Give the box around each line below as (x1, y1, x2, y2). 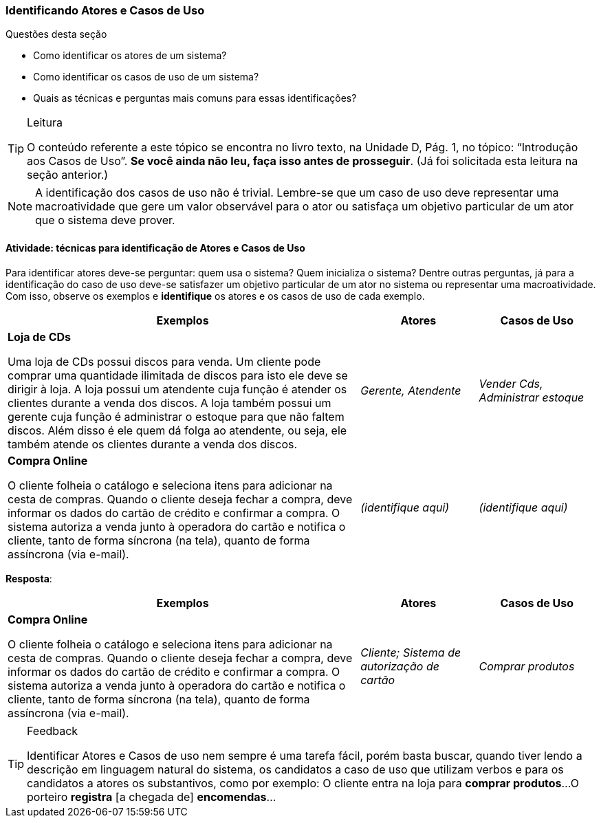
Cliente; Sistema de (360, 645, 461, 659)
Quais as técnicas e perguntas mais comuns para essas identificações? (33, 92, 357, 105)
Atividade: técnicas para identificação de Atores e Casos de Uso (6, 241, 305, 254)
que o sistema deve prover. (35, 213, 175, 228)
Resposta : (6, 572, 52, 584)
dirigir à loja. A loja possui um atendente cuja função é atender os (8, 382, 347, 396)
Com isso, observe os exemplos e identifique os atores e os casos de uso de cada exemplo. (6, 289, 425, 302)
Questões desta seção (6, 28, 107, 41)
